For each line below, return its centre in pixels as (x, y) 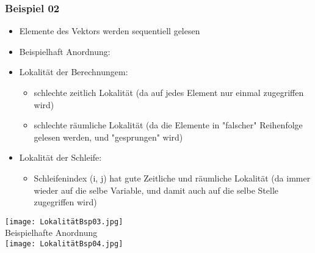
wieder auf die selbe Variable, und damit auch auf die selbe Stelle (156, 190)
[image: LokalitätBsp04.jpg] (64, 244)
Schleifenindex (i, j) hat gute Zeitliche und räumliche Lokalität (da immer (172, 178)
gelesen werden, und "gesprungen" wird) (108, 137)
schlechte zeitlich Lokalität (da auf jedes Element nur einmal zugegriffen (169, 92)
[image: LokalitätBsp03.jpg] (64, 222)
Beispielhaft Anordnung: (65, 51)
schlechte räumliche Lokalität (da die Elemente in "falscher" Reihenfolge (168, 125)
